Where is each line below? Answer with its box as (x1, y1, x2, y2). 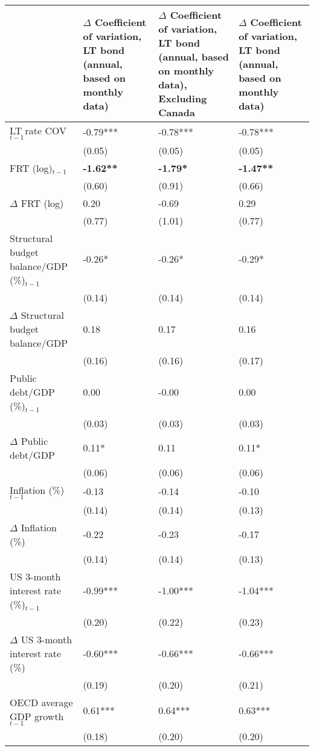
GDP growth (10, 709, 64, 723)
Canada (158, 105, 195, 119)
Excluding (158, 91, 207, 105)
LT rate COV (10, 123, 67, 137)
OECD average (10, 695, 73, 709)
